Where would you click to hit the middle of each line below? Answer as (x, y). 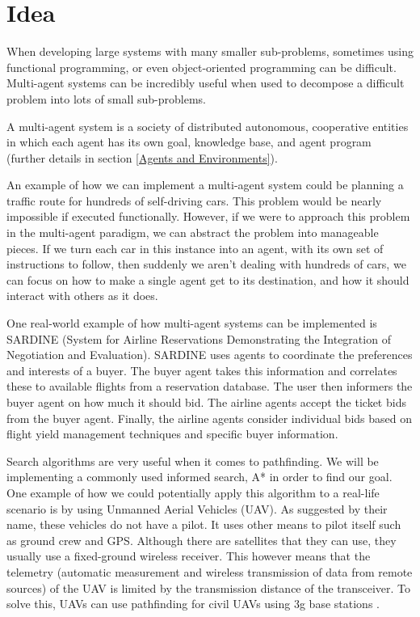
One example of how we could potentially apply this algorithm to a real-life (193, 492)
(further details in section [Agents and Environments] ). (142, 157)
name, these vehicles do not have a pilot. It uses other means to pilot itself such (204, 524)
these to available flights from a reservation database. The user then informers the (210, 386)
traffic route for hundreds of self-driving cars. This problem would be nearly (194, 200)
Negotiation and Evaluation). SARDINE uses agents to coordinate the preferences (210, 355)
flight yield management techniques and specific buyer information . (172, 434)
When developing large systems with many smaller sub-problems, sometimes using (210, 51)
